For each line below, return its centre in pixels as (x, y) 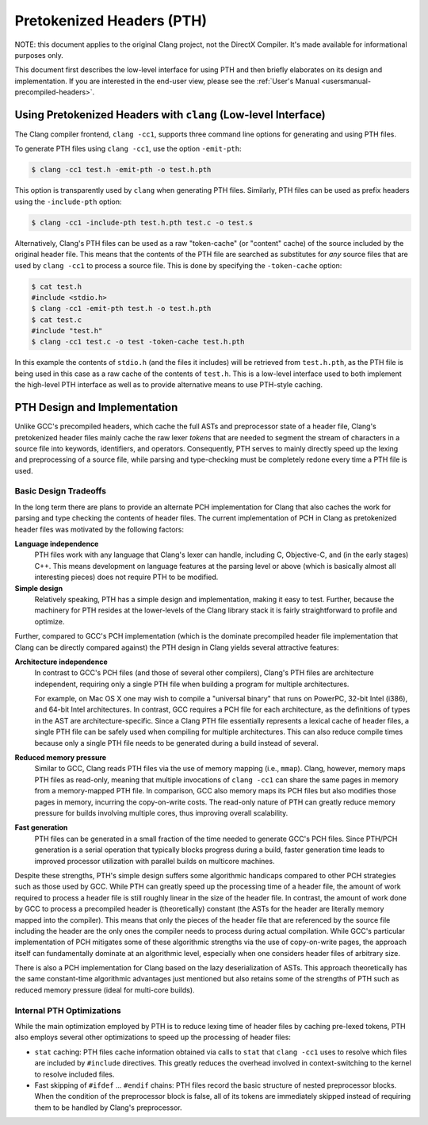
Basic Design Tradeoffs (61, 491)
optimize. (50, 621)
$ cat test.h (57, 286)
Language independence (57, 544)
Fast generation (41, 827)
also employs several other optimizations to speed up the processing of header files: (153, 1037)
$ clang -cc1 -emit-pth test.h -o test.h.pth (121, 309)
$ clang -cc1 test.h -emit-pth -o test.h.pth (121, 170)
